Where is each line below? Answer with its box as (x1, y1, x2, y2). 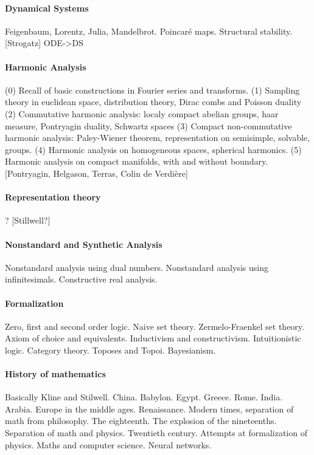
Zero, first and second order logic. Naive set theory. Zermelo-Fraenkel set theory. (5, 320, 304, 332)
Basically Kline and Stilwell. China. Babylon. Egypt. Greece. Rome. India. (5, 391, 283, 403)
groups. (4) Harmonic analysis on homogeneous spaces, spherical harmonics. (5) (5, 143, 302, 156)
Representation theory (5, 191, 101, 204)
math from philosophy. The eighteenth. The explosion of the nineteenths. (5, 414, 277, 427)
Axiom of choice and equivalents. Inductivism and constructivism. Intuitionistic (5, 332, 301, 344)
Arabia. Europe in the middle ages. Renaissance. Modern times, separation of (5, 402, 294, 415)
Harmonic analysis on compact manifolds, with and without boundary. (5, 155, 268, 168)
